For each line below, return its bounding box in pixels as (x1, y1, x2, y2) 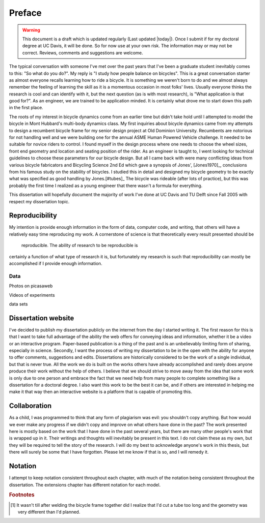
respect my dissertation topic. (9, 198, 70, 204)
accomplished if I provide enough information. (9, 261, 103, 266)
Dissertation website (9, 314, 74, 322)
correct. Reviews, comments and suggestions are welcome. (22, 50, 143, 56)
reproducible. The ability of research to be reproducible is (21, 243, 138, 248)
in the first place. (9, 105, 44, 111)
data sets (9, 301, 28, 307)
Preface (9, 7, 42, 18)
